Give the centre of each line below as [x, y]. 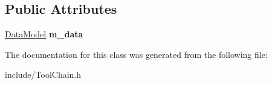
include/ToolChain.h [43, 74]
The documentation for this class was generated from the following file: [136, 54]
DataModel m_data [44, 34]
